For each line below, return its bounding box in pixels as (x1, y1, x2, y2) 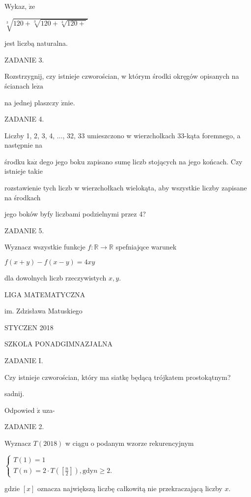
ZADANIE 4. (4, 114, 44, 124)
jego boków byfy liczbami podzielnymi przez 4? (4, 209, 146, 219)
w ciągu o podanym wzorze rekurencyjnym (65, 437, 194, 448)
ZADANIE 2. (4, 421, 44, 432)
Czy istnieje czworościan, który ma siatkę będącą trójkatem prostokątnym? (4, 372, 231, 382)
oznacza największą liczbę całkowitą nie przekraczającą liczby (37, 483, 223, 494)
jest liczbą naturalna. (4, 38, 68, 48)
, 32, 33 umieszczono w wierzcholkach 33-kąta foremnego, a (62, 130, 241, 140)
